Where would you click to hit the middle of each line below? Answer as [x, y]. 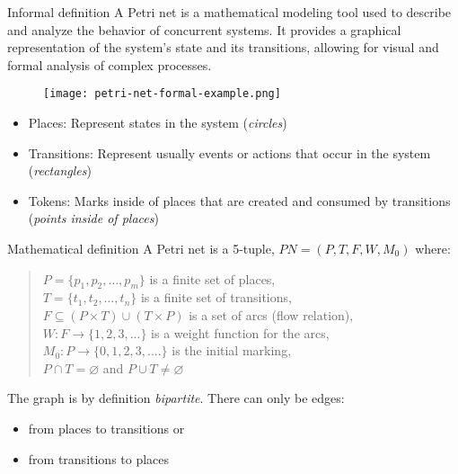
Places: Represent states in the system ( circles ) [158, 123]
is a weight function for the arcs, [240, 332]
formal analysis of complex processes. [110, 64]
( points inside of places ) [93, 218]
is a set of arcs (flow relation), [271, 314]
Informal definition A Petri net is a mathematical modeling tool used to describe [229, 12]
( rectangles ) [60, 170]
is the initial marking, [232, 350]
